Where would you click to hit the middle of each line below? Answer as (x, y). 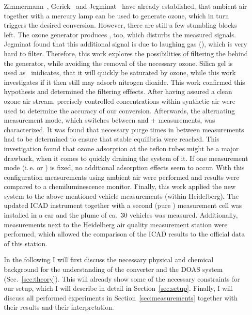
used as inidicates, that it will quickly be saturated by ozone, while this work (120, 72)
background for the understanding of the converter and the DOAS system (113, 269)
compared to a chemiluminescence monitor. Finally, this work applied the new (120, 186)
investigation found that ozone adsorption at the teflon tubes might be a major (121, 148)
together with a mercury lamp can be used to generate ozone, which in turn (117, 15)
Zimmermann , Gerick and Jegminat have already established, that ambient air (126, 6)
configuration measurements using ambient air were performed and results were (122, 177)
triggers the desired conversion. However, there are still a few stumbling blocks (120, 25)
